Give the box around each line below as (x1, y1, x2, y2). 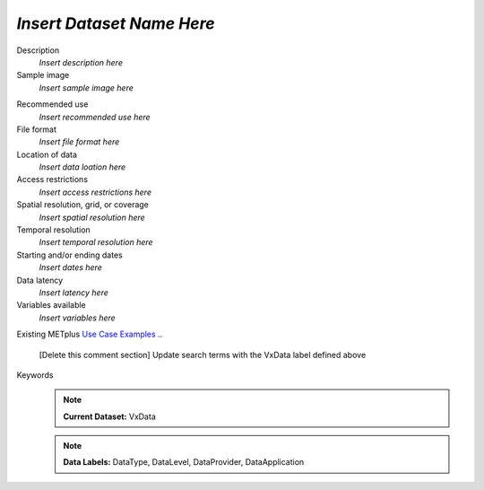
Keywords (16, 369, 54, 381)
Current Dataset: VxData (63, 411, 156, 422)
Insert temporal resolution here (39, 237, 153, 248)
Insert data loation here (39, 162, 126, 172)
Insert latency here (39, 287, 109, 298)
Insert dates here (39, 262, 102, 273)
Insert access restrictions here (39, 187, 152, 197)
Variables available (16, 300, 87, 311)
